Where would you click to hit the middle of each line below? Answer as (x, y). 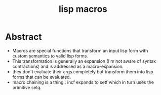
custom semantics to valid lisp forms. (50, 56)
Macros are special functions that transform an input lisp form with (80, 50)
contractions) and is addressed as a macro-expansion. (68, 66)
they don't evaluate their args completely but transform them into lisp (83, 71)
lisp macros (83, 9)
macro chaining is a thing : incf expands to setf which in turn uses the (83, 82)
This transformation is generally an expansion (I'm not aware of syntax (84, 61)
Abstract (23, 37)
